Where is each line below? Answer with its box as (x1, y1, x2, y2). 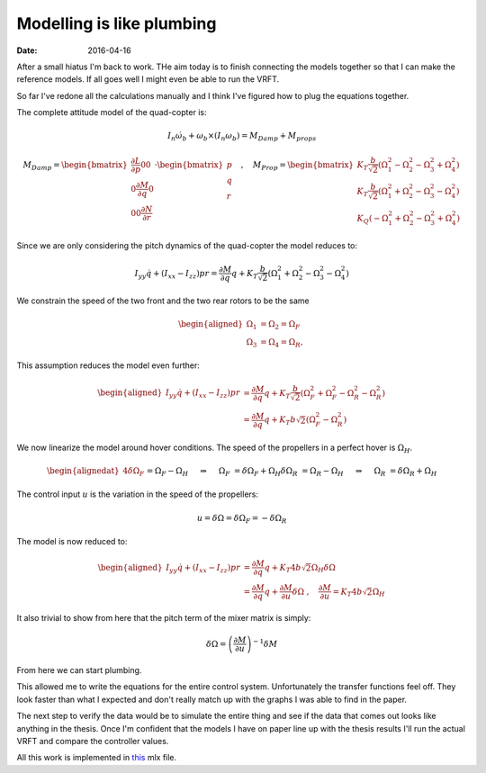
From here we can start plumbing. (16, 665, 142, 676)
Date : (16, 45, 38, 56)
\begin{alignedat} (46, 465, 121, 476)
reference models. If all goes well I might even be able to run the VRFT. (16, 74, 280, 85)
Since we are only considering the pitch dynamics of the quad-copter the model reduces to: (16, 240, 358, 251)
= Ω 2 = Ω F (259, 319, 301, 331)
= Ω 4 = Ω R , (259, 337, 303, 349)
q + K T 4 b (264, 562, 301, 575)
